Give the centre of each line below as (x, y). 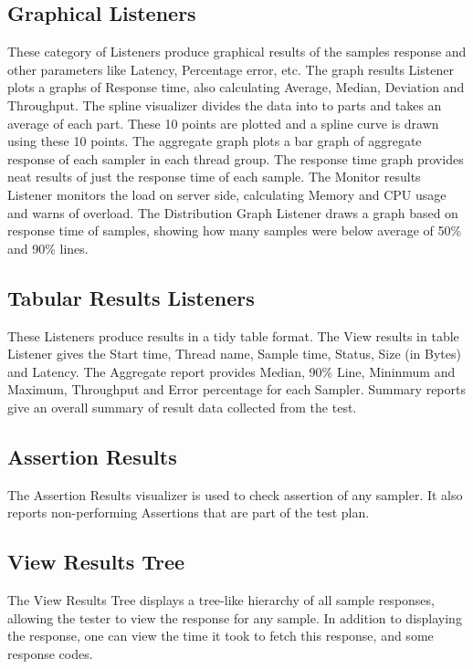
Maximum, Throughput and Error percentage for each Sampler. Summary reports (236, 389)
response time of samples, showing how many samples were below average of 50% (235, 230)
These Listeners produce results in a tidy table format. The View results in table (233, 335)
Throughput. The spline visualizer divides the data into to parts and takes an (225, 105)
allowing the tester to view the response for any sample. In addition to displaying (235, 617)
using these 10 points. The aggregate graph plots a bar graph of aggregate (215, 141)
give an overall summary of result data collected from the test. (182, 407)
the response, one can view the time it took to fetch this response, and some (221, 636)
